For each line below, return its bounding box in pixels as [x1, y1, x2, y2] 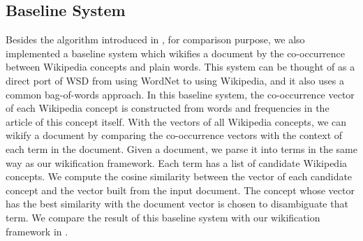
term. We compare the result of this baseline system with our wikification [6, 210, 320, 224]
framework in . [6, 224, 68, 238]
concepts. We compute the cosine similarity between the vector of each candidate [6, 169, 353, 184]
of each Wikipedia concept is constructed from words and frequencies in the [6, 101, 329, 115]
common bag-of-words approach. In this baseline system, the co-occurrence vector [6, 87, 355, 101]
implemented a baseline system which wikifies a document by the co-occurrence [6, 45, 346, 60]
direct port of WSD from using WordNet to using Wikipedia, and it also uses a [6, 73, 344, 87]
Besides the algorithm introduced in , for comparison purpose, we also [6, 32, 305, 47]
